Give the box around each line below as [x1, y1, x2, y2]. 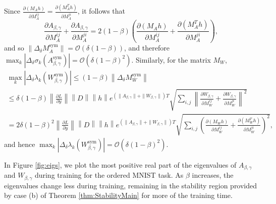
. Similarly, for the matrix [131, 54, 211, 65]
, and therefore [124, 42, 170, 53]
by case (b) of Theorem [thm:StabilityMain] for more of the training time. [4, 190, 233, 200]
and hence [4, 138, 35, 149]
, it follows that [77, 6, 126, 16]
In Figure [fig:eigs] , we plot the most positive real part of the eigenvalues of [4, 159, 237, 170]
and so [4, 42, 24, 53]
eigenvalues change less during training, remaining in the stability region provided [4, 180, 257, 190]
